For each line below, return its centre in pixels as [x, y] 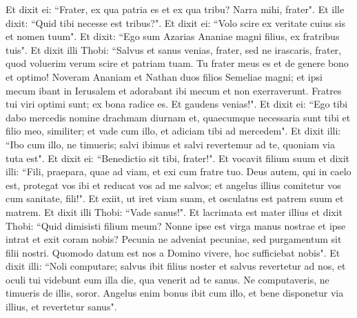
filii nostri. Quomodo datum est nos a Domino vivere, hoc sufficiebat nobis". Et [173, 252]
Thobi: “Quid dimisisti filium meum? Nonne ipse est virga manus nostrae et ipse [176, 225]
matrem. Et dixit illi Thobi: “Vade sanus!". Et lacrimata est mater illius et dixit [174, 211]
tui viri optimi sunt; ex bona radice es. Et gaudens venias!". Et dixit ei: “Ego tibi [177, 104]
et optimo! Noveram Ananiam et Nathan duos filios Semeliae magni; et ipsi [164, 76]
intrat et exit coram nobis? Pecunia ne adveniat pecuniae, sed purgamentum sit [174, 239]
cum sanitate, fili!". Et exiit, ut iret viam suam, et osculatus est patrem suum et [175, 198]
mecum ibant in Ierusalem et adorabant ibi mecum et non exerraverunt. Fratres [174, 90]
